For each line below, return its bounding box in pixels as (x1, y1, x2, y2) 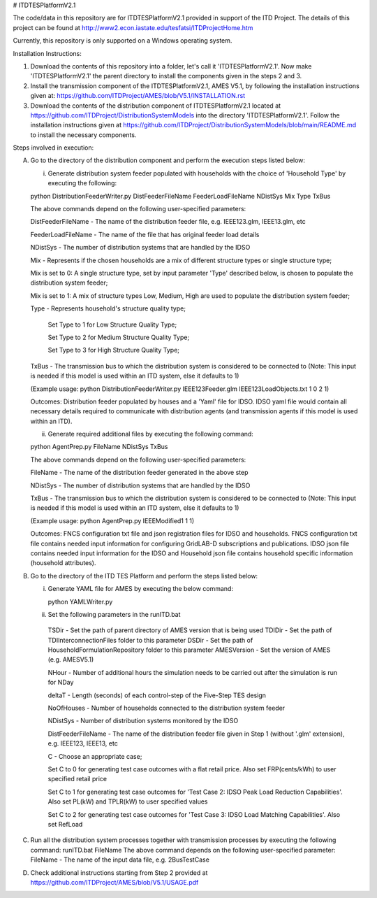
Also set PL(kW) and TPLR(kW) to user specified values (47, 797, 208, 806)
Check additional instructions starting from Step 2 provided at (30, 868, 208, 877)
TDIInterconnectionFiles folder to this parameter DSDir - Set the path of (47, 636, 253, 644)
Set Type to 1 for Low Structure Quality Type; (47, 320, 177, 329)
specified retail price (47, 775, 108, 783)
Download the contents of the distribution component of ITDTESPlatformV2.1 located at (30, 101, 281, 110)
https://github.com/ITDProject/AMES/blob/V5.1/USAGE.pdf (30, 878, 199, 886)
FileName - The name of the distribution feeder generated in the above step (30, 469, 249, 477)
